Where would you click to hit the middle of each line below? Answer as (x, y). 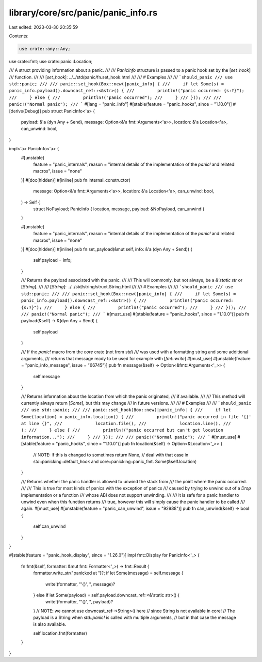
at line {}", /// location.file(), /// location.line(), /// (126, 424)
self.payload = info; (53, 260)
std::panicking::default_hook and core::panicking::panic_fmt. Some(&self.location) (115, 462)
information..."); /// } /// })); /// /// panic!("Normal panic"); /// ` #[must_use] (129, 437)
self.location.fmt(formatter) (60, 633)
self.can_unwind (49, 526)
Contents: (19, 36)
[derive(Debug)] (25, 111)
